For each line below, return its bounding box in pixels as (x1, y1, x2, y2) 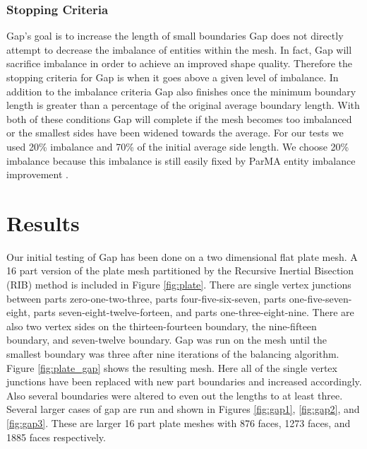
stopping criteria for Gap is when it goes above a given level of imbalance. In (6, 70, 339, 84)
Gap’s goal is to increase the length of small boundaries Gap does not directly (6, 28, 344, 43)
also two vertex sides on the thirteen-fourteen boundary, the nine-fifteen (6, 318, 317, 333)
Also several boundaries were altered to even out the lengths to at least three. (6, 387, 343, 402)
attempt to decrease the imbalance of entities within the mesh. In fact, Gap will (6, 42, 352, 57)
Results (6, 208, 80, 237)
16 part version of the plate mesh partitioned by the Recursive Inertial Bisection (6, 263, 354, 278)
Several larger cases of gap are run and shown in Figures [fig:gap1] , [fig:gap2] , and (6, 402, 360, 416)
